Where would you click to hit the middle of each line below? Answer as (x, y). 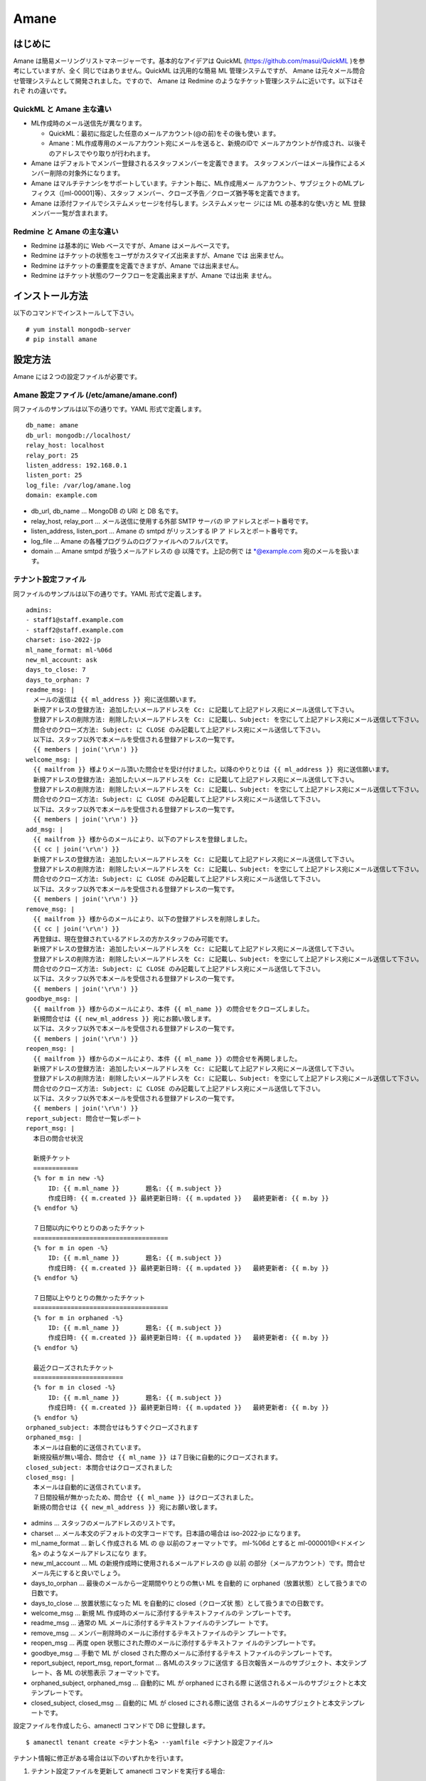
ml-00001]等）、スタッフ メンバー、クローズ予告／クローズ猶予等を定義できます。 (184, 193)
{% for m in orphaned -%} (78, 1318)
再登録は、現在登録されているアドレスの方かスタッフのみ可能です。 (133, 939)
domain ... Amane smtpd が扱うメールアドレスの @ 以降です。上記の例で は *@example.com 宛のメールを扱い (192, 551)
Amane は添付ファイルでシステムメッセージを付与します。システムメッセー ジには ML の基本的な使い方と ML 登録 (198, 203)
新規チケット (52, 1158)
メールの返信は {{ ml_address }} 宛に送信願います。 (117, 700)
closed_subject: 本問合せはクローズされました (100, 1467)
